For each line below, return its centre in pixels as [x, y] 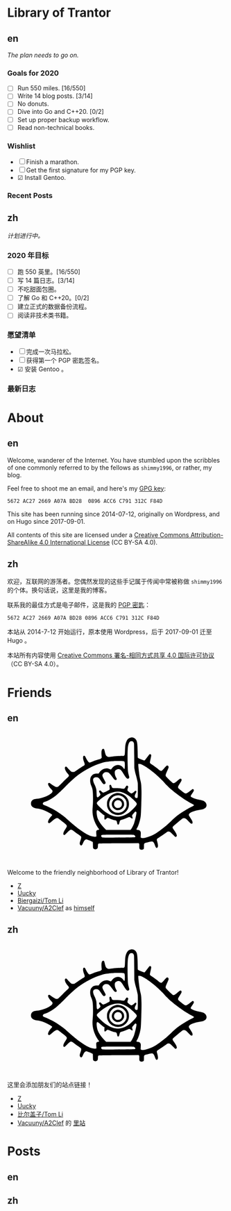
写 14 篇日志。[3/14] [46, 281]
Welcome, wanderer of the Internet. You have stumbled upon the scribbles [114, 460]
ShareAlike [23, 542]
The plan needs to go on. [43, 55]
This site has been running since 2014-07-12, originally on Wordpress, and [113, 514]
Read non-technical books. [56, 127]
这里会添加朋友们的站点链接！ [50, 1085]
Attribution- [207, 535]
